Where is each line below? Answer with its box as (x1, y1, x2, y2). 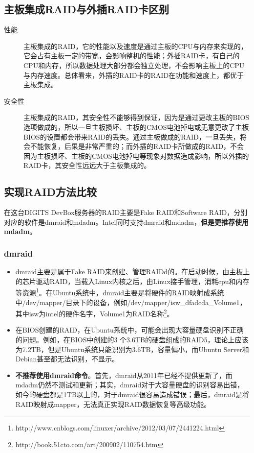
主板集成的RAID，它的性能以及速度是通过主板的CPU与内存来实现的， (23, 41, 248, 51)
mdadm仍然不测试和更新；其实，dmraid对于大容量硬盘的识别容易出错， (15, 380, 244, 390)
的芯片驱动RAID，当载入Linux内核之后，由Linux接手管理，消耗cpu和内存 (15, 276, 250, 286)
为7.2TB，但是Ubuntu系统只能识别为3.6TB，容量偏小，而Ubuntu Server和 (15, 344, 249, 354)
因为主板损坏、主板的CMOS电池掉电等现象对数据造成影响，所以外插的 (23, 150, 249, 161)
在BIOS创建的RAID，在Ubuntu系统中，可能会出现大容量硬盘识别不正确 (15, 325, 244, 335)
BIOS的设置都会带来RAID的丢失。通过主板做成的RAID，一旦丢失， (23, 131, 240, 142)
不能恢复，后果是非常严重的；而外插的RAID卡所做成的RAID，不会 (30, 141, 244, 151)
